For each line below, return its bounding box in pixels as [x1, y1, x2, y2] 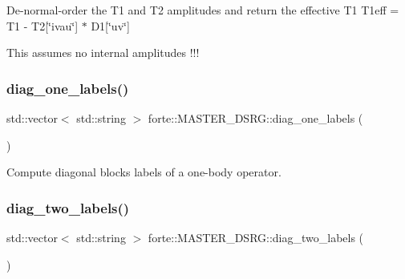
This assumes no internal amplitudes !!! [6, 44, 200, 61]
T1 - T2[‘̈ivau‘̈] [6, 17, 79, 34]
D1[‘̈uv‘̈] [91, 17, 130, 34]
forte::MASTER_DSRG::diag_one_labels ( [148, 110, 363, 126]
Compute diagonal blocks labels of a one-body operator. [6, 164, 281, 180]
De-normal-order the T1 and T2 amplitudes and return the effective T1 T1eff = [6, 2, 399, 18]
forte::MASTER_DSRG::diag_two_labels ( [148, 229, 364, 245]
